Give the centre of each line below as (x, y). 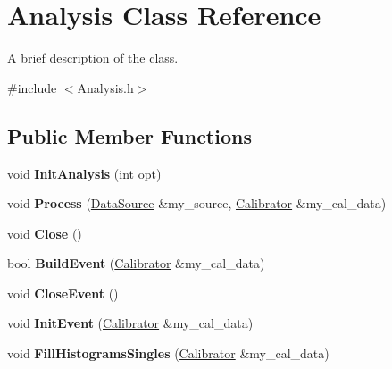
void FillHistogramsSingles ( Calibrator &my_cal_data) (168, 353)
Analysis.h (105, 87)
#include (32, 87)
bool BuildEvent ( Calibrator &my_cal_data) (136, 263)
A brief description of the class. (93, 58)
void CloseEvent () (63, 293)
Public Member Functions (129, 135)
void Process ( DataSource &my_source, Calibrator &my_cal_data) (197, 203)
